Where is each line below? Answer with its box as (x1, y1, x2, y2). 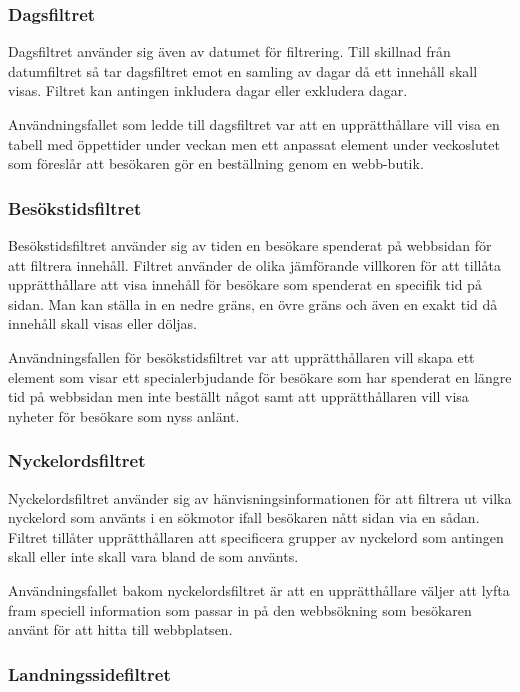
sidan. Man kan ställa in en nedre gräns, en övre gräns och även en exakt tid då (8, 293, 498, 314)
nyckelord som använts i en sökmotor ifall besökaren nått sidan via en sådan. (8, 507, 480, 528)
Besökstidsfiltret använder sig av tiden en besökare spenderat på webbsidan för (8, 235, 492, 255)
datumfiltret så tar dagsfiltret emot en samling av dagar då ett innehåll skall (8, 60, 478, 81)
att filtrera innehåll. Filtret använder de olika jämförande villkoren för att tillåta (8, 254, 501, 275)
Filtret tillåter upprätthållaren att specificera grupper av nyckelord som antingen (8, 526, 504, 547)
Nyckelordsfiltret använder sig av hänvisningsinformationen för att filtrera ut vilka (8, 487, 512, 508)
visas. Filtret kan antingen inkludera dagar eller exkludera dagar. (8, 80, 408, 101)
